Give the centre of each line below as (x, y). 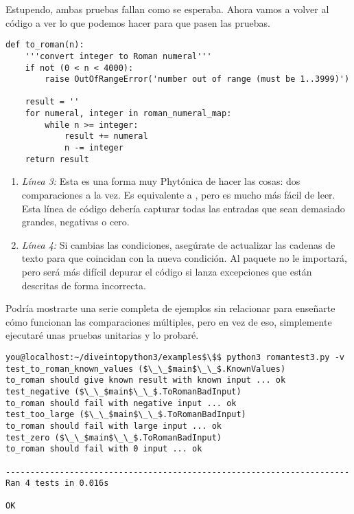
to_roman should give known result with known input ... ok (146, 380)
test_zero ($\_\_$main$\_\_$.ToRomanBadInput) (114, 437)
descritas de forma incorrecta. (84, 285)
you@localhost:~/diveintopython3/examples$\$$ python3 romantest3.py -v (175, 357)
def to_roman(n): (45, 45)
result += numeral (106, 136)
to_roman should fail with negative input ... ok (121, 403)
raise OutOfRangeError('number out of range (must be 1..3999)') (197, 79)
